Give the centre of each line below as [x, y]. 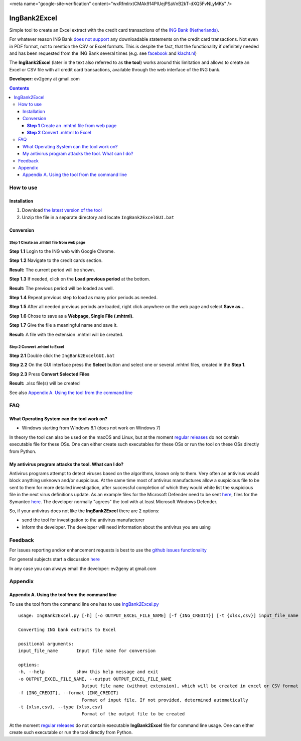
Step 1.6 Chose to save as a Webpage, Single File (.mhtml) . [71, 316]
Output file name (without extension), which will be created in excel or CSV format [190, 686]
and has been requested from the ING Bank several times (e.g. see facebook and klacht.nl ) [103, 53]
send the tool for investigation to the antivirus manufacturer [83, 520]
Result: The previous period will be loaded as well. [61, 288]
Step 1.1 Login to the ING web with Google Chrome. [62, 251]
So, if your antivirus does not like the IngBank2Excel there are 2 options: [85, 511]
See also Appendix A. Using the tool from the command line [71, 393]
